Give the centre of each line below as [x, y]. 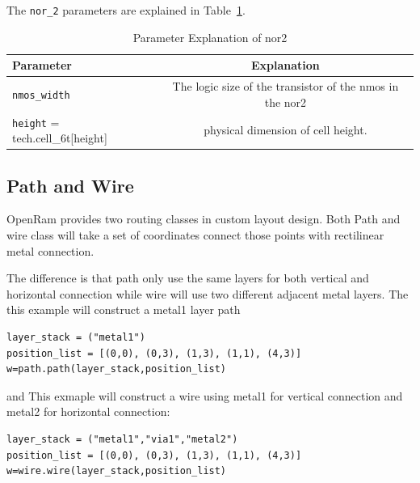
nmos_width [41, 95]
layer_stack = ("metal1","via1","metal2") [122, 440]
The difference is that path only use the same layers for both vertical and [188, 278]
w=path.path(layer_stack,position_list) [117, 369]
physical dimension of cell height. [286, 130]
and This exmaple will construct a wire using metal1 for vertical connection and [205, 395]
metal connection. [50, 250]
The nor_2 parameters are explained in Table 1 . [126, 10]
